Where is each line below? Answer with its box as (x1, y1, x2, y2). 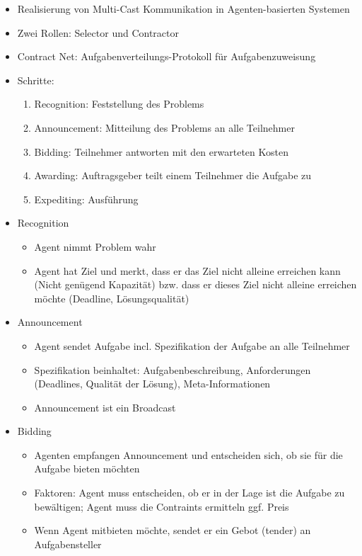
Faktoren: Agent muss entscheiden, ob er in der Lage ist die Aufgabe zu (34, 485, 345, 500)
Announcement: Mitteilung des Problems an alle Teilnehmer (34, 120, 295, 135)
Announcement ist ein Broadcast (34, 399, 176, 414)
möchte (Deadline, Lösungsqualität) (34, 290, 189, 305)
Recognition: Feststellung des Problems (34, 96, 204, 111)
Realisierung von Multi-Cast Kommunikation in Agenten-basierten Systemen (17, 1, 350, 16)
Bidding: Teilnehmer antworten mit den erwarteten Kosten (34, 144, 288, 159)
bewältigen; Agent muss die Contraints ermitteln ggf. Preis (34, 499, 289, 514)
